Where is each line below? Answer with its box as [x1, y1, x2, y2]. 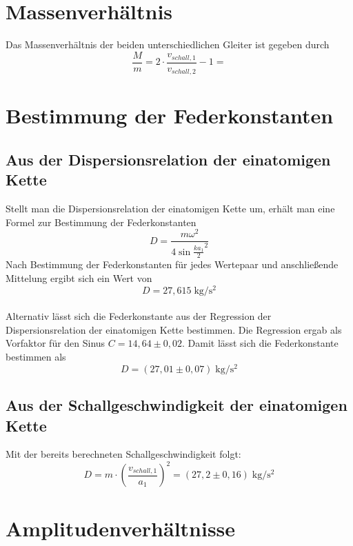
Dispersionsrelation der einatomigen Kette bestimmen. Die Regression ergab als [6, 322, 342, 336]
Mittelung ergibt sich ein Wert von [6, 271, 152, 285]
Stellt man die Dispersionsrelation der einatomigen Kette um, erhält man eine [6, 201, 335, 216]
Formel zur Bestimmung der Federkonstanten [6, 214, 196, 229]
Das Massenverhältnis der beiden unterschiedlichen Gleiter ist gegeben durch [6, 37, 330, 52]
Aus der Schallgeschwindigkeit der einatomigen [6, 394, 347, 416]
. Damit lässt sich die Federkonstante [182, 336, 339, 350]
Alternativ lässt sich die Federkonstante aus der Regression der [6, 309, 272, 323]
